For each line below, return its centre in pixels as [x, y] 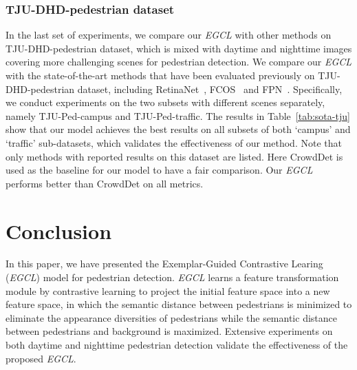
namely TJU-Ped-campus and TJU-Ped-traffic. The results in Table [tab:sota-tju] [178, 115]
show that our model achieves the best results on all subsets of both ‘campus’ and [178, 129]
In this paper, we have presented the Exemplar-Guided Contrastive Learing [164, 264]
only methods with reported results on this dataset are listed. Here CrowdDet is [174, 156]
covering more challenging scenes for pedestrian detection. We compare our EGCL [179, 62]
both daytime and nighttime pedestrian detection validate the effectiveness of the [177, 345]
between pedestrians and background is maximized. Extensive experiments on [169, 331]
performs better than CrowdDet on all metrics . [105, 183]
